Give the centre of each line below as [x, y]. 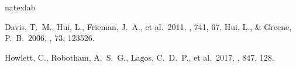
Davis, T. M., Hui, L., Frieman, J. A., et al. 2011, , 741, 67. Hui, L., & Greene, [148, 26]
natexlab [20, 7]
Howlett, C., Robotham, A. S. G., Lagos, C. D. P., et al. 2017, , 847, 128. [140, 57]
